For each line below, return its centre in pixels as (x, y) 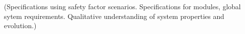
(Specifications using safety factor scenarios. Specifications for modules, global (122, 6)
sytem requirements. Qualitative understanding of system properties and (114, 16)
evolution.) (20, 25)
